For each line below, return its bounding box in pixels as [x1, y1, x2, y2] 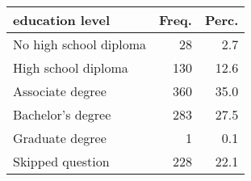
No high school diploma [13, 35, 146, 53]
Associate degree [13, 82, 107, 100]
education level [13, 11, 111, 29]
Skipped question [13, 152, 110, 170]
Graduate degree [13, 128, 107, 147]
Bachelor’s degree [13, 105, 111, 124]
